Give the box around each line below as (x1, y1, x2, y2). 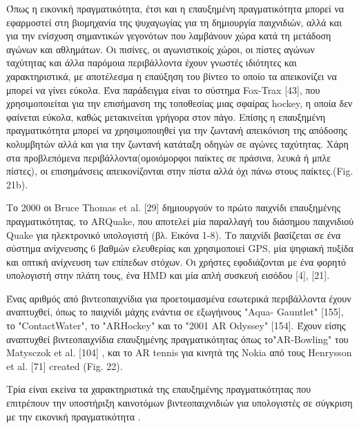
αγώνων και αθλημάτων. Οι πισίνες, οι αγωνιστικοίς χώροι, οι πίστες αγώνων (6, 41, 315, 56)
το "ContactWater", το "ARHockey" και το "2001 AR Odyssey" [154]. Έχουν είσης (6, 318, 346, 333)
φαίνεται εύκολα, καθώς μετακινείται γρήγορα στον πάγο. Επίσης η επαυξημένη (6, 109, 326, 124)
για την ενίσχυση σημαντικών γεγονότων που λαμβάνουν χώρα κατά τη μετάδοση (6, 28, 331, 43)
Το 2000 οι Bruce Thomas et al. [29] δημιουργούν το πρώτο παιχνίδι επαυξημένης (6, 200, 341, 215)
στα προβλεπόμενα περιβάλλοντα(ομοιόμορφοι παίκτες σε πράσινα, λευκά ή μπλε (6, 150, 331, 164)
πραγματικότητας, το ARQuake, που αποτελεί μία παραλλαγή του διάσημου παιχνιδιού (6, 213, 354, 228)
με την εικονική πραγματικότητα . (6, 409, 141, 423)
